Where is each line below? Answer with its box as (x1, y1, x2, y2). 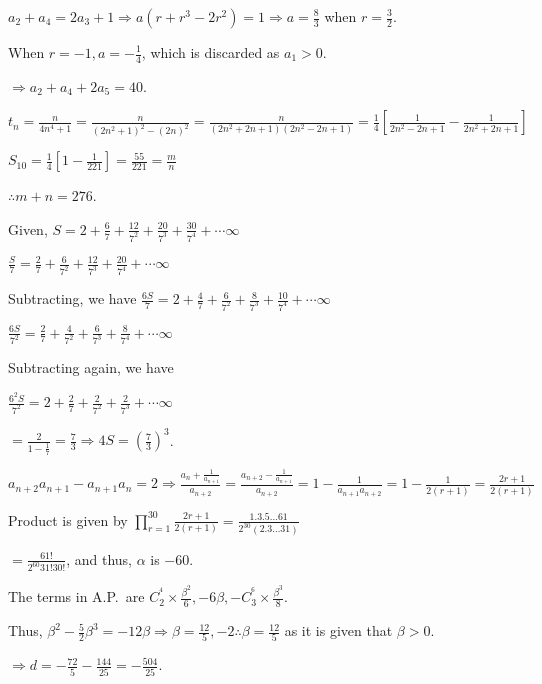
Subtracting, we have (8, 288, 137, 309)
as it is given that (284, 620, 393, 641)
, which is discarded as (141, 42, 280, 62)
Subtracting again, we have (8, 357, 174, 378)
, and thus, (66, 548, 132, 569)
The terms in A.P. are (8, 586, 145, 607)
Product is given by (8, 509, 128, 530)
